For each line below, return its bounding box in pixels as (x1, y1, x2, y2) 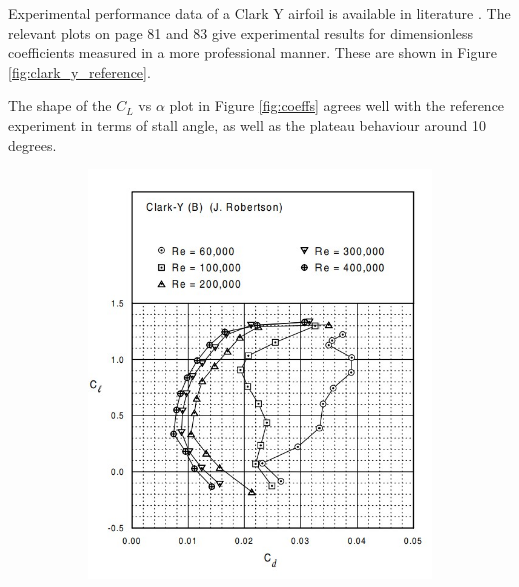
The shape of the (8, 95, 112, 116)
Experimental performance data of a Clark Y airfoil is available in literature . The (8, 3, 511, 23)
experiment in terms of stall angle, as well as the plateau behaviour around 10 (8, 114, 487, 135)
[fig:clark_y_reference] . (8, 61, 151, 82)
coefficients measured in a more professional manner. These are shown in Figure (8, 42, 497, 63)
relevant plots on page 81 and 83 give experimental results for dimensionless (8, 22, 473, 43)
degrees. (8, 134, 57, 155)
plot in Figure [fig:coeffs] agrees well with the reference (169, 95, 505, 116)
